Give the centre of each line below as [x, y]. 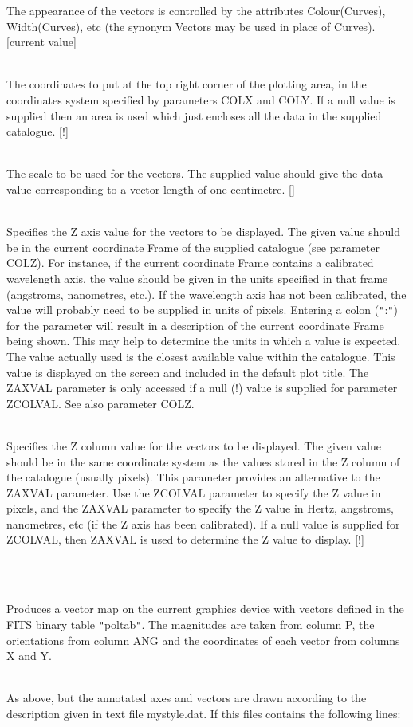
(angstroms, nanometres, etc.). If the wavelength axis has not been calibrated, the [206, 294]
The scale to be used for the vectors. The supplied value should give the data [195, 173]
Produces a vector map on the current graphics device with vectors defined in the [205, 609]
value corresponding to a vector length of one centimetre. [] [151, 189]
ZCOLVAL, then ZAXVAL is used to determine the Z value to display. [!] [185, 539]
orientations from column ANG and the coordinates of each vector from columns [203, 640]
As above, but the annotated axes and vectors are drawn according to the [187, 698]
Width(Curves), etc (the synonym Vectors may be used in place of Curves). [191, 26]
